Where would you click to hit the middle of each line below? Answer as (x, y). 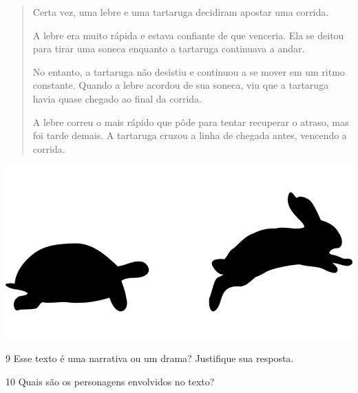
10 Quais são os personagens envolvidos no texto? (110, 381)
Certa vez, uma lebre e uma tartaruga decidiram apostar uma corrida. (181, 12)
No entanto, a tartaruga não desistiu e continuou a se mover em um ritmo (189, 71)
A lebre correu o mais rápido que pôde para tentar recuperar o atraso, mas (191, 121)
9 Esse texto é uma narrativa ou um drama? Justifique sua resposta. (150, 358)
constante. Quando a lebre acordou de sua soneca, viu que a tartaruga (181, 85)
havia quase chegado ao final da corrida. (117, 98)
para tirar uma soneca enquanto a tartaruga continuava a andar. (169, 49)
